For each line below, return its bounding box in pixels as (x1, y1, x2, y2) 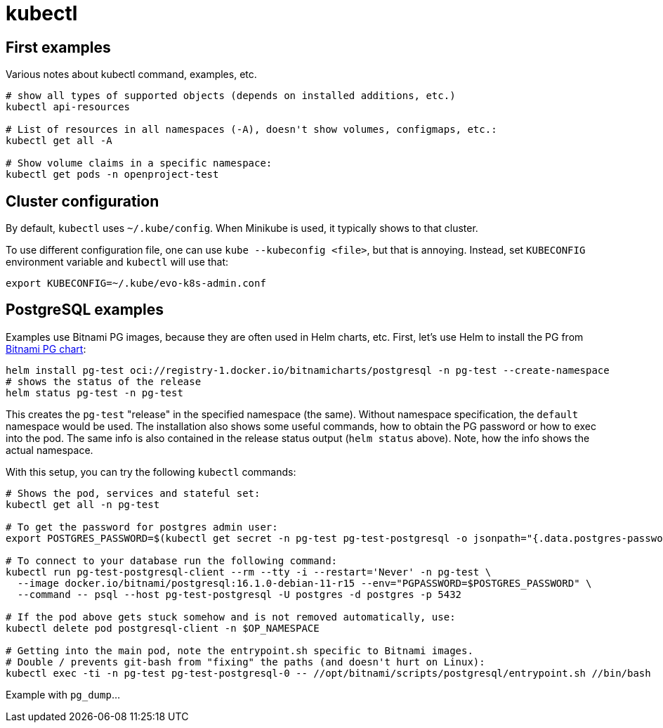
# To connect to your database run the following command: (6, 554, 338, 566)
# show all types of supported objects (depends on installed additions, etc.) (6, 90, 456, 102)
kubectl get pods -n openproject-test (6, 169, 219, 181)
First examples (6, 38, 111, 56)
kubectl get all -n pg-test (6, 498, 160, 510)
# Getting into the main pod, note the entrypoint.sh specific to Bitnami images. (6, 644, 473, 656)
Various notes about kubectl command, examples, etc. (6, 68, 257, 81)
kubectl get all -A (6, 135, 112, 147)
